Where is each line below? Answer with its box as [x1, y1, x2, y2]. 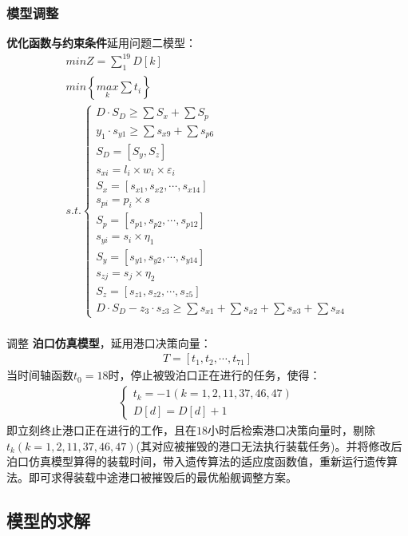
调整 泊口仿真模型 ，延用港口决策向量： [6, 334, 212, 351]
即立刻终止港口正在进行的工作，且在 [6, 422, 196, 439]
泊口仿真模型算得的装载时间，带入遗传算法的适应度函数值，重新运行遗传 [6, 453, 386, 470]
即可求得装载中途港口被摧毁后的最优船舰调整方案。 [28, 468, 297, 485]
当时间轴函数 [6, 367, 73, 383]
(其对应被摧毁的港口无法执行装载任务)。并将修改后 [136, 437, 402, 454]
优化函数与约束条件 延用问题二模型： [6, 34, 196, 51]
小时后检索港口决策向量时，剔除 [208, 422, 375, 439]
